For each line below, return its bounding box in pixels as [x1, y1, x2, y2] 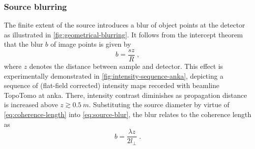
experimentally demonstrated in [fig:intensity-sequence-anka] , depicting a [4, 70, 224, 81]
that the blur [4, 39, 43, 49]
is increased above [4, 99, 58, 110]
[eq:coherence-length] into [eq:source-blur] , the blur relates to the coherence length [4, 109, 252, 119]
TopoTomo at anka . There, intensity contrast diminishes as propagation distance [4, 89, 247, 100]
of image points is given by [50, 39, 131, 49]
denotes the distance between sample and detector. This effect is [29, 61, 223, 71]
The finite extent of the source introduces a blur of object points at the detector [4, 20, 245, 30]
